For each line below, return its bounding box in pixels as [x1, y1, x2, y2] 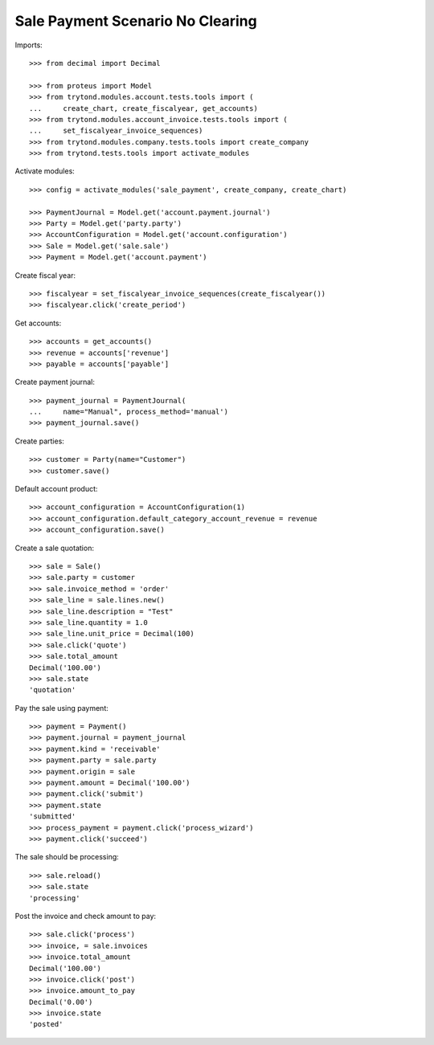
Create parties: [14, 436, 64, 446]
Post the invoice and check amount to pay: [14, 911, 157, 920]
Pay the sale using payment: [14, 703, 108, 712]
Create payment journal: [14, 378, 96, 387]
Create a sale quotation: [14, 543, 94, 553]
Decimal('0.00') [29, 997, 93, 1006]
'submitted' [29, 812, 76, 821]
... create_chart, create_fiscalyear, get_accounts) [29, 104, 259, 112]
